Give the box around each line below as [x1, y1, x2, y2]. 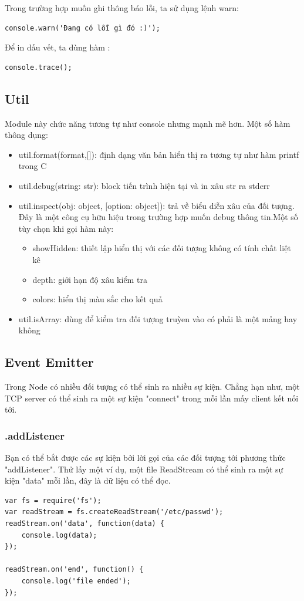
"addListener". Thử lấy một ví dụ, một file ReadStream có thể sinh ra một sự [5, 462, 283, 475]
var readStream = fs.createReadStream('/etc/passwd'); [5, 508, 224, 516]
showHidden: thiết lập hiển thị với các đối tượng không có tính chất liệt [32, 242, 291, 254]
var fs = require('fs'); [5, 496, 102, 505]
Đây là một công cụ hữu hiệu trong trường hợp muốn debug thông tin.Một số [18, 211, 298, 223]
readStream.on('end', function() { [5, 565, 144, 574]
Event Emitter [5, 353, 94, 371]
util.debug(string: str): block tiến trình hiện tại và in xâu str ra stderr [18, 179, 270, 191]
